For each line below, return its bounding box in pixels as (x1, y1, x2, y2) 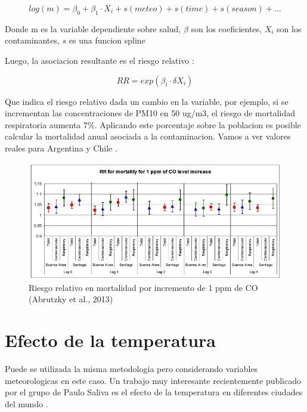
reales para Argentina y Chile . (5, 141, 117, 154)
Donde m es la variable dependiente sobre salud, (5, 22, 181, 35)
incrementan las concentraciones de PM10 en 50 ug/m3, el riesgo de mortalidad (5, 107, 296, 119)
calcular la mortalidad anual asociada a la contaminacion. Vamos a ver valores (5, 130, 291, 143)
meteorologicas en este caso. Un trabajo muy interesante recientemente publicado (5, 374, 302, 386)
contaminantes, (5, 34, 60, 47)
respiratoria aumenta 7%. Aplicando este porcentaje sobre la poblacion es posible (5, 118, 301, 131)
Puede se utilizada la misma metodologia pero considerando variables (5, 362, 258, 374)
